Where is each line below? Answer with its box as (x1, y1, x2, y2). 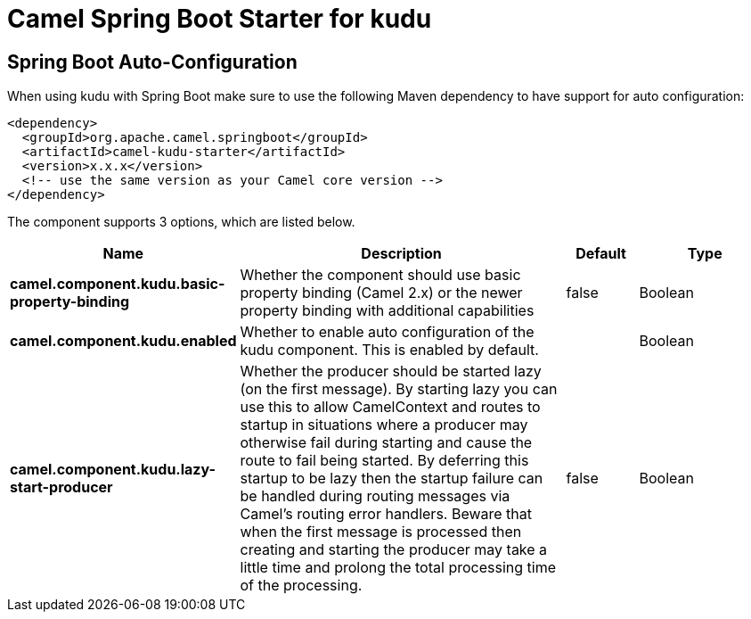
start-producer (10, 478, 113, 497)
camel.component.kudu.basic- (10, 275, 225, 293)
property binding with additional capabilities (240, 301, 535, 320)
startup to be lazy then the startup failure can (240, 469, 543, 488)
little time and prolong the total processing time (240, 558, 556, 577)
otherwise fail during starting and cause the (240, 433, 533, 452)
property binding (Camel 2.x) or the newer (240, 284, 523, 302)
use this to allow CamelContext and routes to (240, 398, 541, 417)
